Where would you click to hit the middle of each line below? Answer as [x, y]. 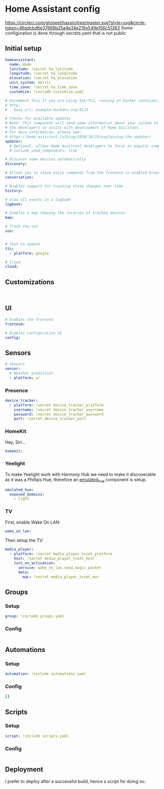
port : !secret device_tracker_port [50, 419]
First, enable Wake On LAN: [33, 522]
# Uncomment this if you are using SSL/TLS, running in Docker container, [83, 101]
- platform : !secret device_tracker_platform [57, 405]
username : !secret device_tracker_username [59, 410]
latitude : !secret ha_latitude [41, 69]
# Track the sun [21, 227]
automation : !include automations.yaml [46, 674]
